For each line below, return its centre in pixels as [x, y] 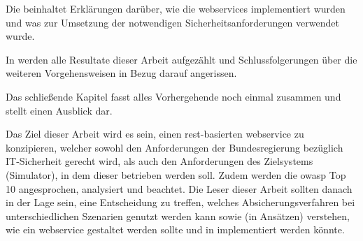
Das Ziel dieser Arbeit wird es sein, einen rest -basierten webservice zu [155, 134]
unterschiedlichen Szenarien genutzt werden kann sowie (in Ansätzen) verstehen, [178, 216]
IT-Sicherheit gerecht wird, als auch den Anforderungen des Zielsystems [159, 161]
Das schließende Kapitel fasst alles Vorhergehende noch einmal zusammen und [173, 96]
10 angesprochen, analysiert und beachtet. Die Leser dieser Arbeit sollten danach [179, 188]
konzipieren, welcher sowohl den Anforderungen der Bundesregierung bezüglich [175, 147]
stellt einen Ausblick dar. [59, 110]
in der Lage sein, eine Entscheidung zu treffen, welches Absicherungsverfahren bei [180, 202]
